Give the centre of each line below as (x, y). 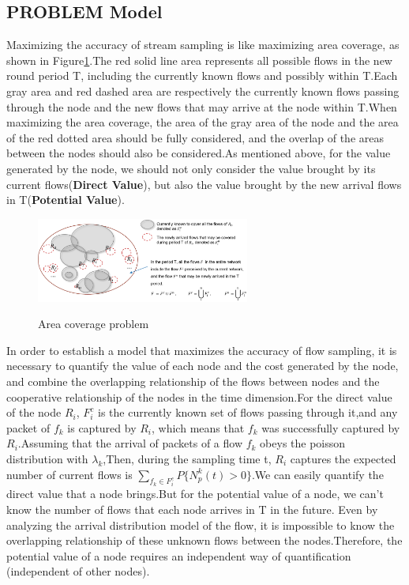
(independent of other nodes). (78, 571)
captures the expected (343, 458)
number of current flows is (69, 474)
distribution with (47, 458)
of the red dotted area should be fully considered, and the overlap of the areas (195, 137)
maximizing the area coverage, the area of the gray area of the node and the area (203, 122)
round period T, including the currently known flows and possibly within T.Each (202, 75)
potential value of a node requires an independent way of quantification (179, 555)
